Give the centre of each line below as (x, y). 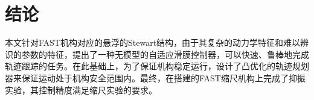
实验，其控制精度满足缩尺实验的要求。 (81, 89)
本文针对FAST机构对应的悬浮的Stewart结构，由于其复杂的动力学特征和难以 (153, 42)
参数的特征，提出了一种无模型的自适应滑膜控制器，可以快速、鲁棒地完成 (165, 54)
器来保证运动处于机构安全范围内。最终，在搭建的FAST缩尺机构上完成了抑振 (155, 77)
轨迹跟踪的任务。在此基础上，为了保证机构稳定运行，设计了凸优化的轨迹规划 (157, 66)
